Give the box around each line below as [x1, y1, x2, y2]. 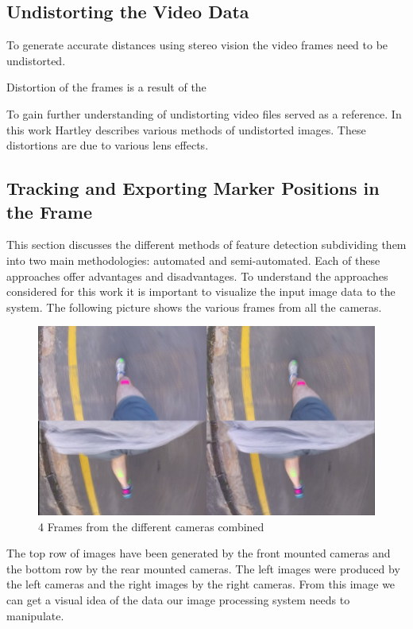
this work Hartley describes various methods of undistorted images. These [6, 121, 366, 138]
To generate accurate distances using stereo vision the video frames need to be [6, 37, 388, 53]
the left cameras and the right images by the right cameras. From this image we [6, 576, 396, 592]
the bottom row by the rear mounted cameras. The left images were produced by [6, 560, 400, 577]
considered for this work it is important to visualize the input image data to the [6, 283, 396, 300]
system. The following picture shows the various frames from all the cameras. [6, 298, 382, 315]
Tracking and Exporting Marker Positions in [6, 176, 380, 200]
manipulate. [6, 607, 64, 623]
